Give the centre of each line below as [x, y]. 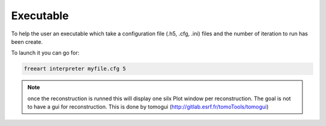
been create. [27, 41]
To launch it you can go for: [45, 53]
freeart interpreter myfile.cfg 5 [75, 69]
